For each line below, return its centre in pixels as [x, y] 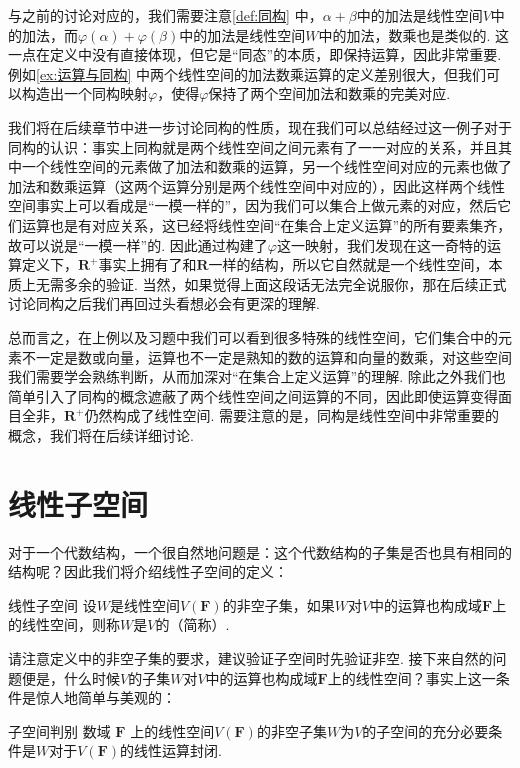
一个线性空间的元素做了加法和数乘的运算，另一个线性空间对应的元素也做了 [266, 166]
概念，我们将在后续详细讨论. [101, 434]
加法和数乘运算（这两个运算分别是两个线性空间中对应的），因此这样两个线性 [256, 185]
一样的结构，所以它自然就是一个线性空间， [348, 264]
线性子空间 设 [52, 604]
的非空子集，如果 [278, 604]
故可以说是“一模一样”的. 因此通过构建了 [138, 244]
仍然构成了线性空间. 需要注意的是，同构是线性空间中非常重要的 [292, 415]
